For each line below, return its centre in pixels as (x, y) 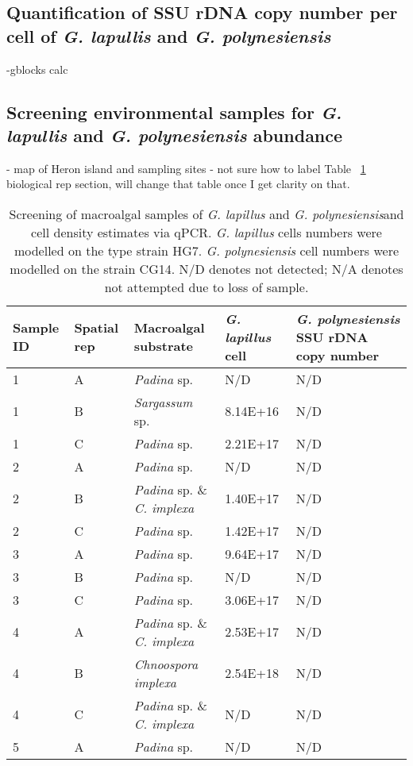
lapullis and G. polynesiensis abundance (175, 135)
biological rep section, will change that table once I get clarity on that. (178, 184)
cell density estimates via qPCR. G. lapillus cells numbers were (206, 232)
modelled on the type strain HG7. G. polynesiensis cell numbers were (206, 250)
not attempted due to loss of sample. (206, 287)
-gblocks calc (37, 69)
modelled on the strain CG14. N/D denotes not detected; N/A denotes (206, 268)
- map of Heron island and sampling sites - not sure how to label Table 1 (186, 168)
